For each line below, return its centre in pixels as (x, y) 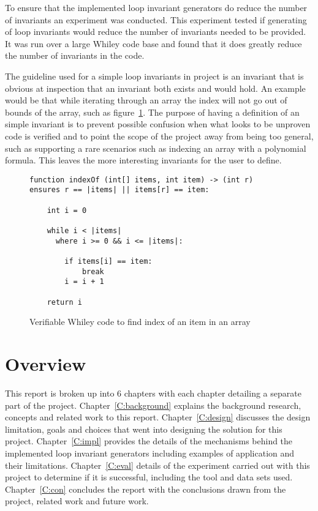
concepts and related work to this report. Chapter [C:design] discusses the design (158, 417)
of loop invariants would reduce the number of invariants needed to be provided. (156, 32)
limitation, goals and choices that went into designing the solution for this (144, 429)
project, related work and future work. (77, 501)
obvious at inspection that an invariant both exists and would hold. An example (155, 88)
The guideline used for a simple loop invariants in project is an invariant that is (154, 76)
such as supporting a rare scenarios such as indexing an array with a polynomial (156, 148)
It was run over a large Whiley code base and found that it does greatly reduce (153, 43)
